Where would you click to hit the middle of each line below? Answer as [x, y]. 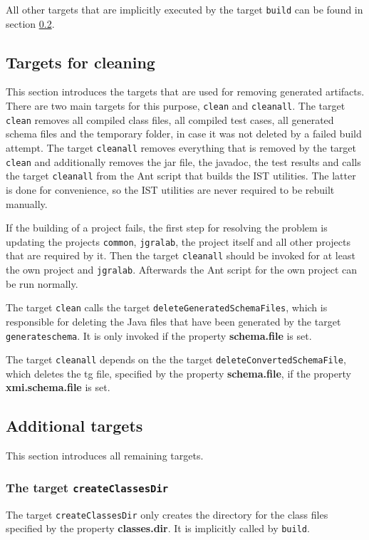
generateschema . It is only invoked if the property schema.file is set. [159, 335]
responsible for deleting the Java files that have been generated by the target [173, 321]
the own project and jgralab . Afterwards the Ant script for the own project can [182, 270]
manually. [27, 203]
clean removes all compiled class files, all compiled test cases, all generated [170, 119]
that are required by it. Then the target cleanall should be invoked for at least [181, 255]
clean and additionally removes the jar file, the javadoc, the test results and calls [183, 161]
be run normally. [42, 283]
